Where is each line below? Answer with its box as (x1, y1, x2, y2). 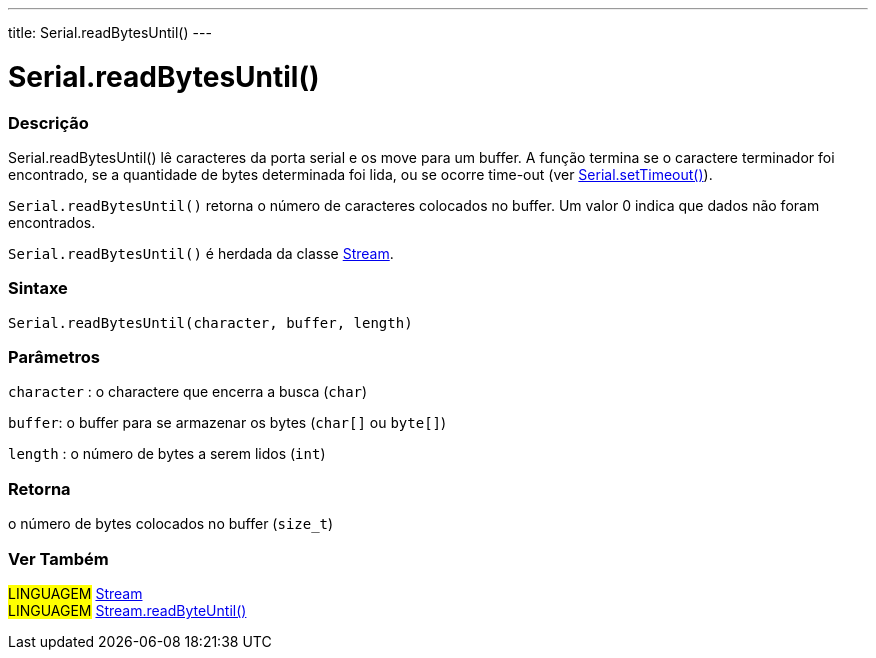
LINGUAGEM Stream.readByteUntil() (8, 601, 247, 619)
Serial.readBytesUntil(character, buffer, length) (8, 314, 413, 331)
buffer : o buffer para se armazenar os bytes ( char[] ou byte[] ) (8, 414, 447, 432)
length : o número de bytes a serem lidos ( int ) (8, 445, 326, 463)
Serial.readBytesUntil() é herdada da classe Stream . (8, 244, 394, 262)
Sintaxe (8, 278, 68, 299)
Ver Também (8, 548, 109, 569)
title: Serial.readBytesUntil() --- (8, 24, 212, 41)
